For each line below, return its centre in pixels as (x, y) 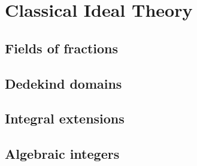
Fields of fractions (62, 48)
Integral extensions (65, 118)
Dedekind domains (63, 83)
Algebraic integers (62, 154)
